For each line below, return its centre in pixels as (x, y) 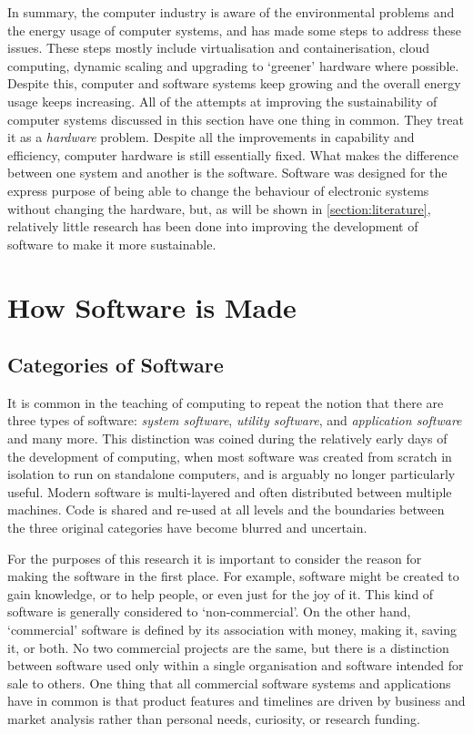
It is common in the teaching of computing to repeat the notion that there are (226, 402)
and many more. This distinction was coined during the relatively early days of (227, 438)
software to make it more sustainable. (112, 244)
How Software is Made (152, 306)
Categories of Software (116, 365)
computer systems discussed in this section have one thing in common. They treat (236, 119)
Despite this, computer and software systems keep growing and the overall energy (234, 83)
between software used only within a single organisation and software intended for (236, 665)
